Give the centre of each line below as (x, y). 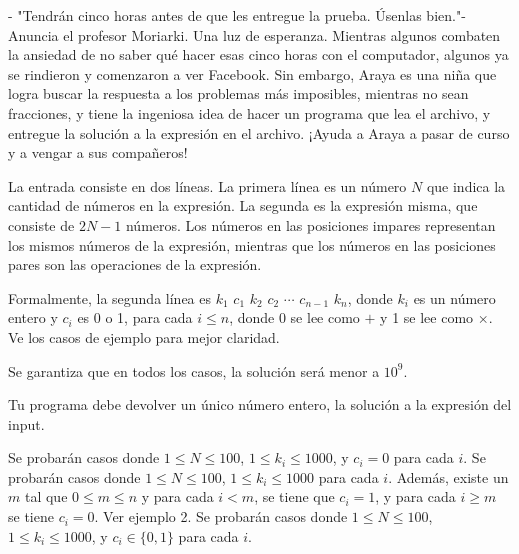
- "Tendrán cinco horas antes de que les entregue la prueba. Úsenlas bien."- (237, 15)
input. (26, 423)
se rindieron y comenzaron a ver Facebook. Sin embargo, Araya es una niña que (252, 73)
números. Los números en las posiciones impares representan (310, 224)
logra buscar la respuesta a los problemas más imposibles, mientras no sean (238, 93)
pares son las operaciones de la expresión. (135, 264)
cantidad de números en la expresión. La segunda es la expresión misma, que (243, 205)
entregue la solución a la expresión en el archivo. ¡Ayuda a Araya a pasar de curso (259, 132)
